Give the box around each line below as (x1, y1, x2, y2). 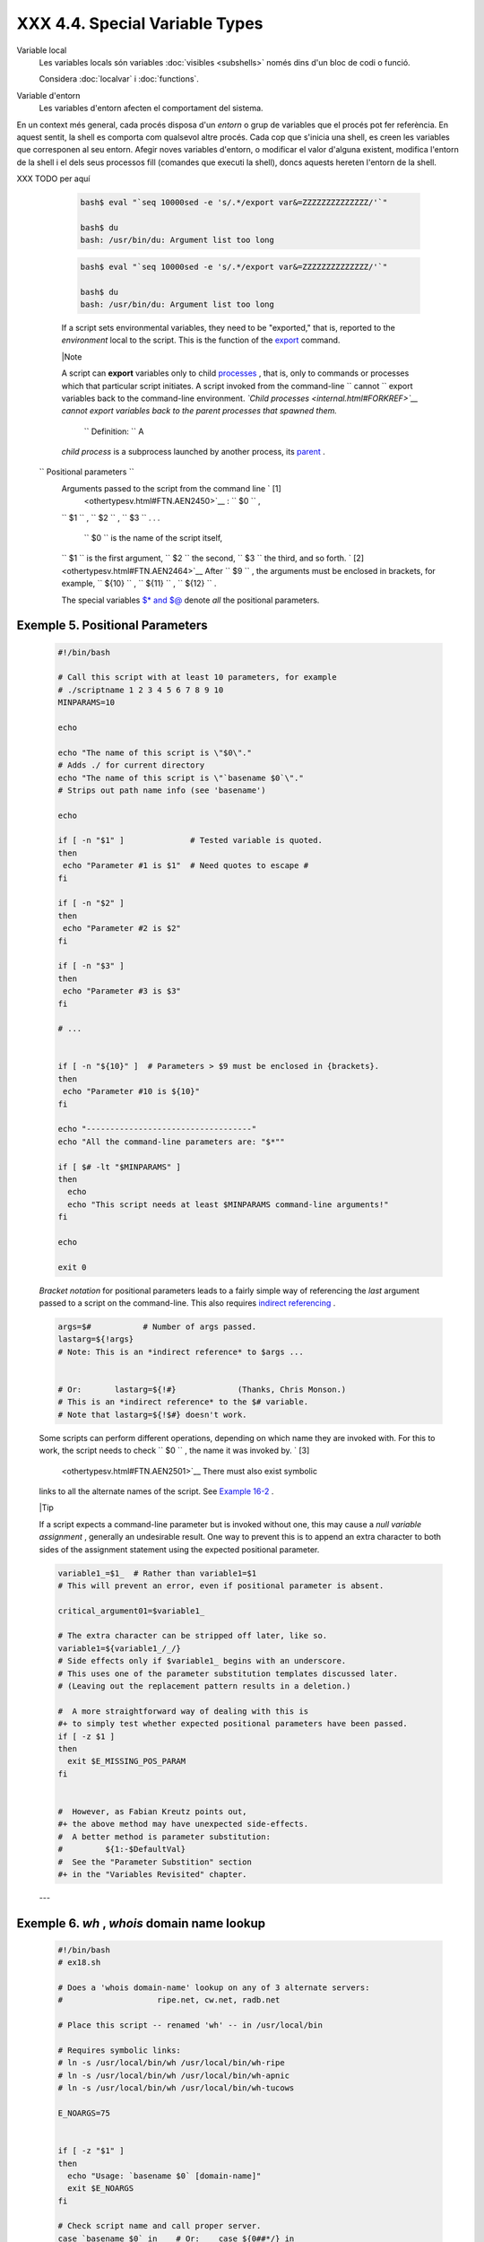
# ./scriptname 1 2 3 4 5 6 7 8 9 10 (57, 684, 224, 695)
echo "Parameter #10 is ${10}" (63, 1086, 201, 1097)
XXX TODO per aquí (16, 173, 91, 184)
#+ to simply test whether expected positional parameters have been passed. (57, 1718, 408, 1729)
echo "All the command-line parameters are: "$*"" (57, 1136, 286, 1147)
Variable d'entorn (16, 90, 81, 100)
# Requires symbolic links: (57, 2046, 181, 2055)
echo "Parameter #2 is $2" (63, 924, 181, 934)
